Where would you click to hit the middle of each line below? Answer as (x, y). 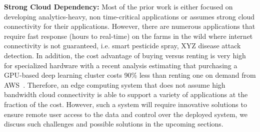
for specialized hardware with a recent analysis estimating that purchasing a (121, 65)
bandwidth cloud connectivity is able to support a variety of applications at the (126, 94)
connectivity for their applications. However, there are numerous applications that (130, 26)
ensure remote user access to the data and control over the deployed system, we (126, 114)
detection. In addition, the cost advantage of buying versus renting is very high (125, 55)
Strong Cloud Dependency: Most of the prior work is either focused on (118, 6)
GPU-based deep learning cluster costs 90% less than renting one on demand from (130, 75)
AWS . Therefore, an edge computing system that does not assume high (115, 84)
